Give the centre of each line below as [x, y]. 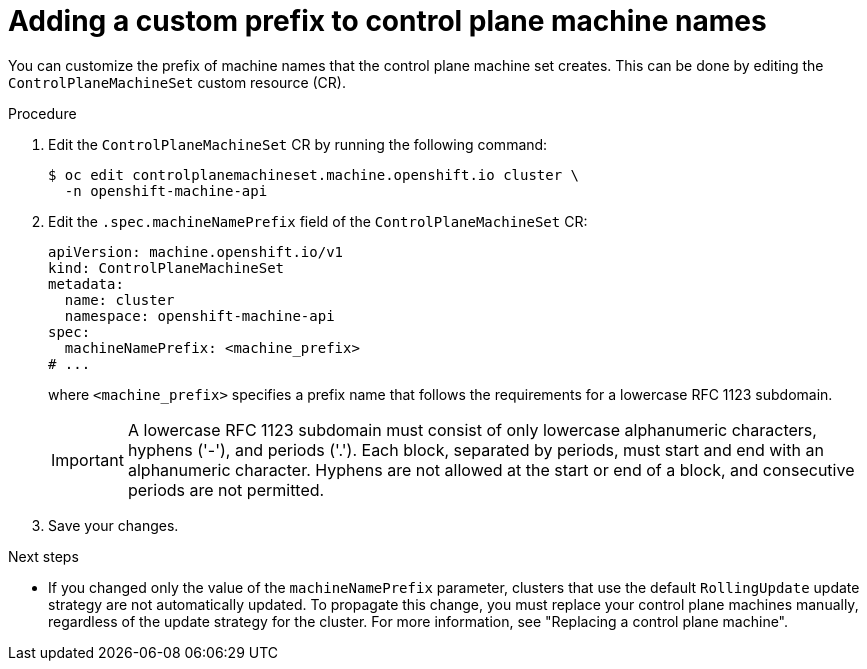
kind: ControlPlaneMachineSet [166, 267]
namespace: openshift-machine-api [199, 315]
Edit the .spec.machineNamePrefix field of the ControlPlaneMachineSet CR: [318, 221]
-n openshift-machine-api [166, 190]
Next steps [43, 556]
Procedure [42, 113]
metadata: [86, 283]
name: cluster [119, 299]
